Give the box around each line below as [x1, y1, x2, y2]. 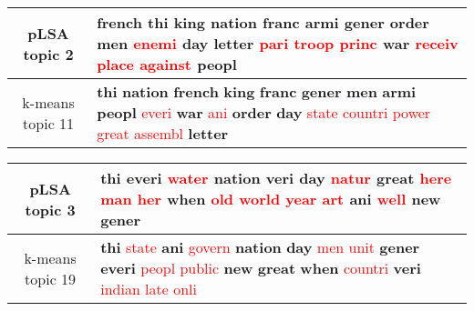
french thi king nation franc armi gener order [97, 12, 429, 33]
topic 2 [23, 43, 74, 65]
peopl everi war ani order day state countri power [97, 102, 431, 123]
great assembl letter [97, 123, 229, 144]
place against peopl [97, 54, 237, 75]
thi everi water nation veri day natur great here [100, 167, 452, 188]
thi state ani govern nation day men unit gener [100, 236, 420, 257]
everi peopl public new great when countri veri [100, 257, 421, 278]
